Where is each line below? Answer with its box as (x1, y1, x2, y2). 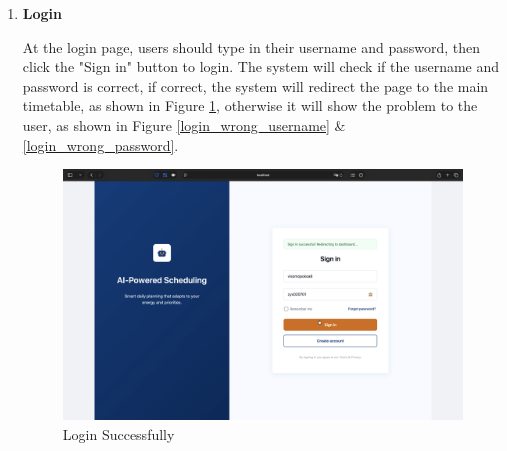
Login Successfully (62, 423, 175, 444)
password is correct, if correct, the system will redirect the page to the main (22, 75, 489, 96)
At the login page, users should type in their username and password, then (22, 36, 480, 57)
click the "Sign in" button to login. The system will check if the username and (22, 56, 500, 77)
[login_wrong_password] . (22, 134, 179, 155)
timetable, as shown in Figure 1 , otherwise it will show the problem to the (22, 95, 478, 116)
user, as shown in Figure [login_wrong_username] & (22, 114, 346, 135)
